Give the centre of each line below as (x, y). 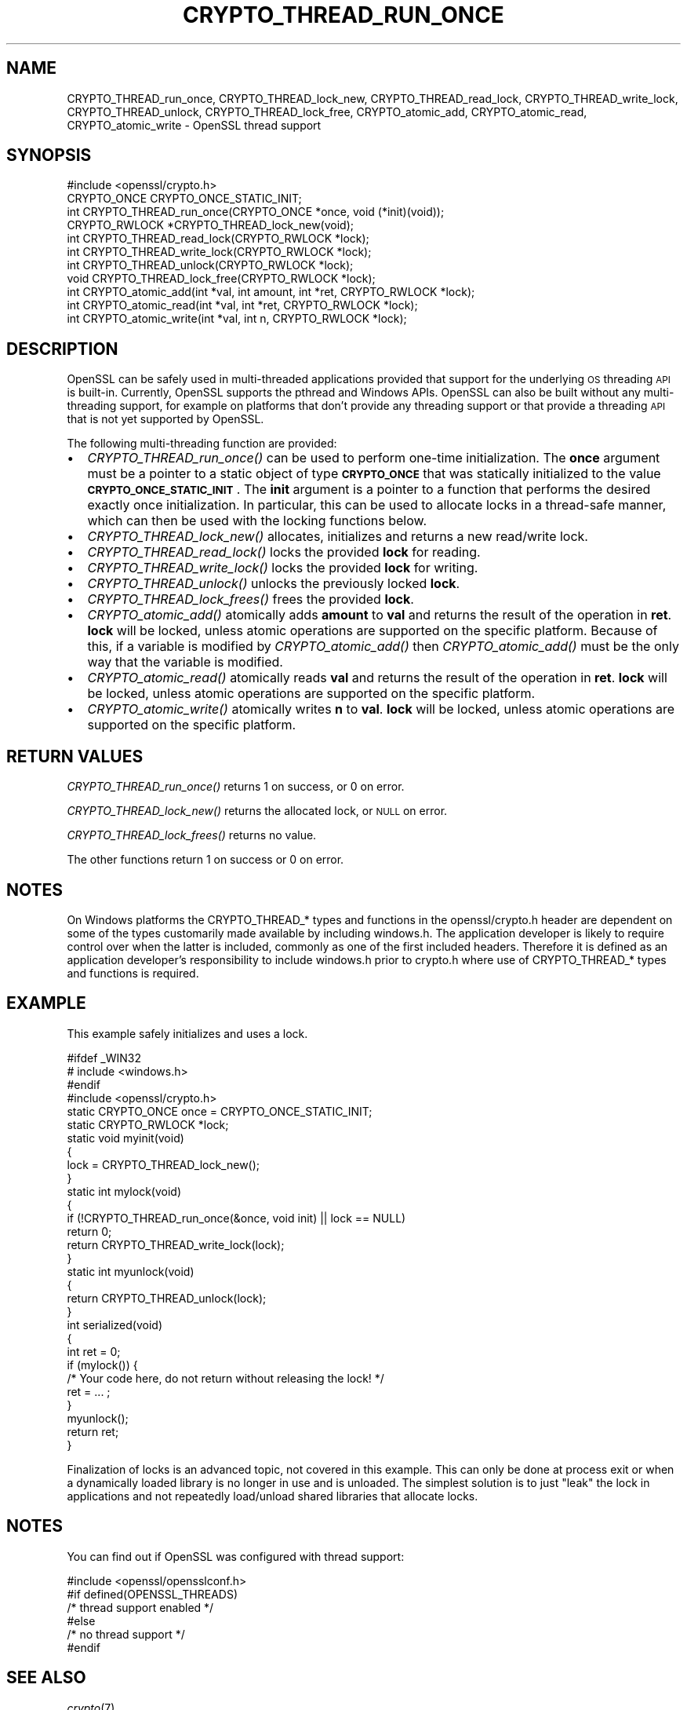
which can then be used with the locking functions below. (257, 521)
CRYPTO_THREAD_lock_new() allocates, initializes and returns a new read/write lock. (338, 537)
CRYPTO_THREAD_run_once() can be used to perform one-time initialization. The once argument (374, 458)
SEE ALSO (46, 1678)
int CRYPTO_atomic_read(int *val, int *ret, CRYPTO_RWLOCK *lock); (242, 305)
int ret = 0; (94, 1351)
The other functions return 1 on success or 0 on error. (205, 860)
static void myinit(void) (125, 1138)
